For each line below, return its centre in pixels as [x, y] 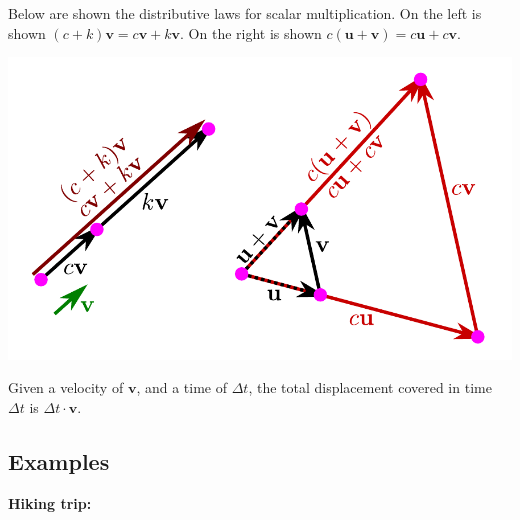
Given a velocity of [66, 387]
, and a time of [181, 387]
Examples [59, 460]
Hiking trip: [50, 502]
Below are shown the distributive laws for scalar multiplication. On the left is [245, 13]
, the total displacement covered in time [370, 387]
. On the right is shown [251, 32]
